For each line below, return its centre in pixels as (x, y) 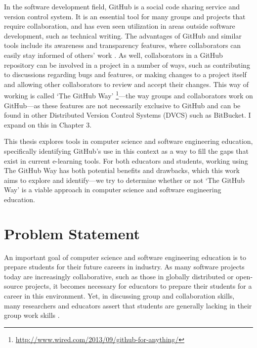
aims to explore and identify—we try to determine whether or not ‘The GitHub (124, 180)
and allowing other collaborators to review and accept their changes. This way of (127, 84)
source (14, 286)
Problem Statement (72, 233)
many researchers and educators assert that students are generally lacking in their (128, 305)
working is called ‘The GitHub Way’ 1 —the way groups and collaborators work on (128, 95)
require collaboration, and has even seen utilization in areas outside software (120, 26)
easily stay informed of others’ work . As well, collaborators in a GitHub (113, 55)
